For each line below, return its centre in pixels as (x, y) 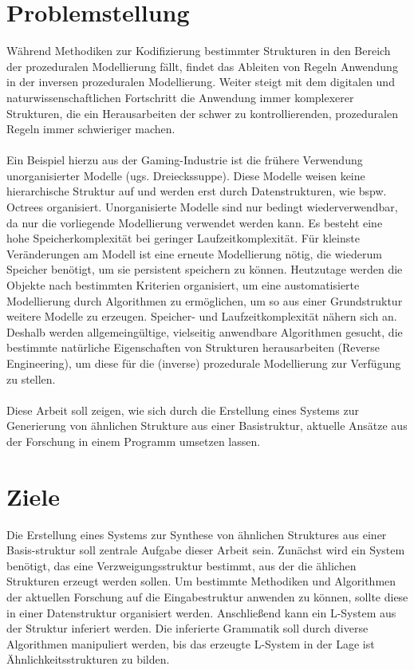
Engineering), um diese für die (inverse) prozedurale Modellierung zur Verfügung (204, 363)
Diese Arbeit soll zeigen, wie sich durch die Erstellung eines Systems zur (183, 410)
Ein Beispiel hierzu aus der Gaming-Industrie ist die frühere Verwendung (185, 160)
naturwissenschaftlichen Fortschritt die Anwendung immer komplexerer (180, 97)
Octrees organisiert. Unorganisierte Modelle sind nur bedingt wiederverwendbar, (202, 207)
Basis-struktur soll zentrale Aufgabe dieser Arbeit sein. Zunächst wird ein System (206, 550)
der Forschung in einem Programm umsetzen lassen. (134, 441)
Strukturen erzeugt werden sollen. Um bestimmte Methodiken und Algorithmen (201, 581)
